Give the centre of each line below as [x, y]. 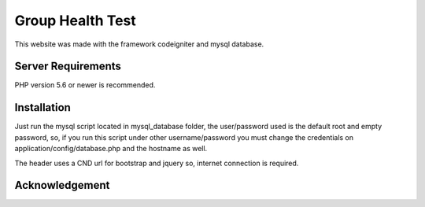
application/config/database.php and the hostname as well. [111, 149]
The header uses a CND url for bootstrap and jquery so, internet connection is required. [157, 163]
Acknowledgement [62, 185]
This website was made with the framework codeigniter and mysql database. [139, 44]
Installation [42, 107]
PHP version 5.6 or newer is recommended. [85, 85]
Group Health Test [76, 20]
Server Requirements [68, 67]
